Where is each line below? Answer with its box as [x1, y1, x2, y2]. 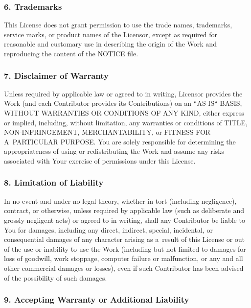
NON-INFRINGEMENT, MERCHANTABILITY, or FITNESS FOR [4, 127, 211, 137]
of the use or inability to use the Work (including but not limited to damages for [4, 243, 246, 254]
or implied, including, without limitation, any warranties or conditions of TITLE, [4, 117, 248, 127]
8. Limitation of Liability [4, 176, 104, 189]
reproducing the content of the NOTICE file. [4, 48, 138, 58]
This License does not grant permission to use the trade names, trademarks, [4, 20, 232, 30]
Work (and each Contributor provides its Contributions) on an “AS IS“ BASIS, [4, 98, 242, 108]
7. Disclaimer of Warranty [4, 69, 109, 81]
